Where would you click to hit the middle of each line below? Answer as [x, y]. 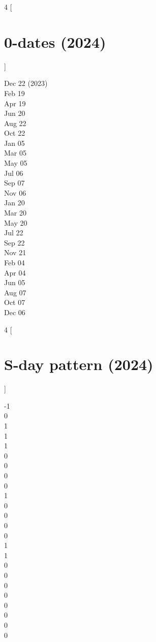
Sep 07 [14, 183]
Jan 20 [14, 203]
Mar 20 [15, 213]
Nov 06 [15, 192]
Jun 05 [15, 282]
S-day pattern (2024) [79, 364]
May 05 [16, 163]
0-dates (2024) [55, 41]
